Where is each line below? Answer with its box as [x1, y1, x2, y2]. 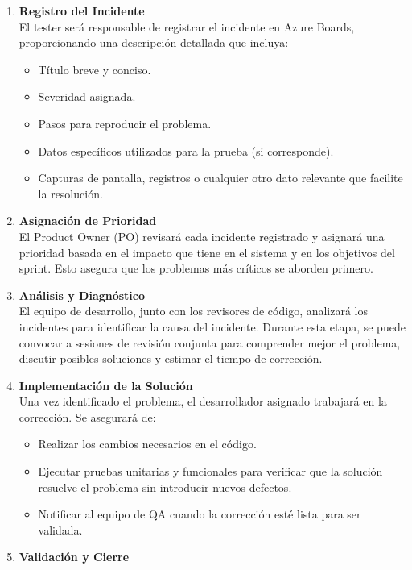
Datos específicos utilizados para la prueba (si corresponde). [38, 142, 334, 159]
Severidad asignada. [38, 88, 136, 105]
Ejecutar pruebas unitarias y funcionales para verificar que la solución [38, 463, 383, 480]
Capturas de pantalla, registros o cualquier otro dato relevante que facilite [38, 169, 403, 186]
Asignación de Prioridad [19, 212, 157, 229]
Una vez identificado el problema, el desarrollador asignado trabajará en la [19, 393, 387, 410]
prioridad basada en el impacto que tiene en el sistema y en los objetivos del [19, 243, 395, 260]
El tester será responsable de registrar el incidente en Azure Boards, [19, 18, 355, 35]
